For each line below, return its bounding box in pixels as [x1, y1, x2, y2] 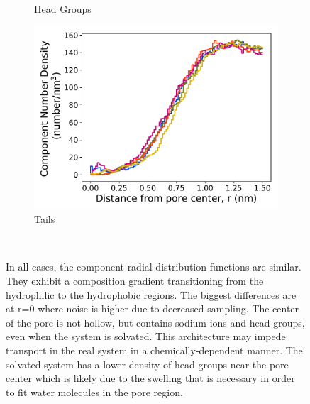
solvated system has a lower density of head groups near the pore [6, 356, 289, 371]
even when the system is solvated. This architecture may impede [6, 329, 286, 344]
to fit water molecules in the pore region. [6, 384, 183, 399]
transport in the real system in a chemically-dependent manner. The [6, 342, 303, 357]
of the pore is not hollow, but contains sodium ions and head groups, [6, 315, 305, 329]
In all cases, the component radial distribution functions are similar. [6, 259, 301, 274]
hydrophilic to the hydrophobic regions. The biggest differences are [6, 287, 297, 302]
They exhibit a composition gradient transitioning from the [6, 273, 264, 288]
